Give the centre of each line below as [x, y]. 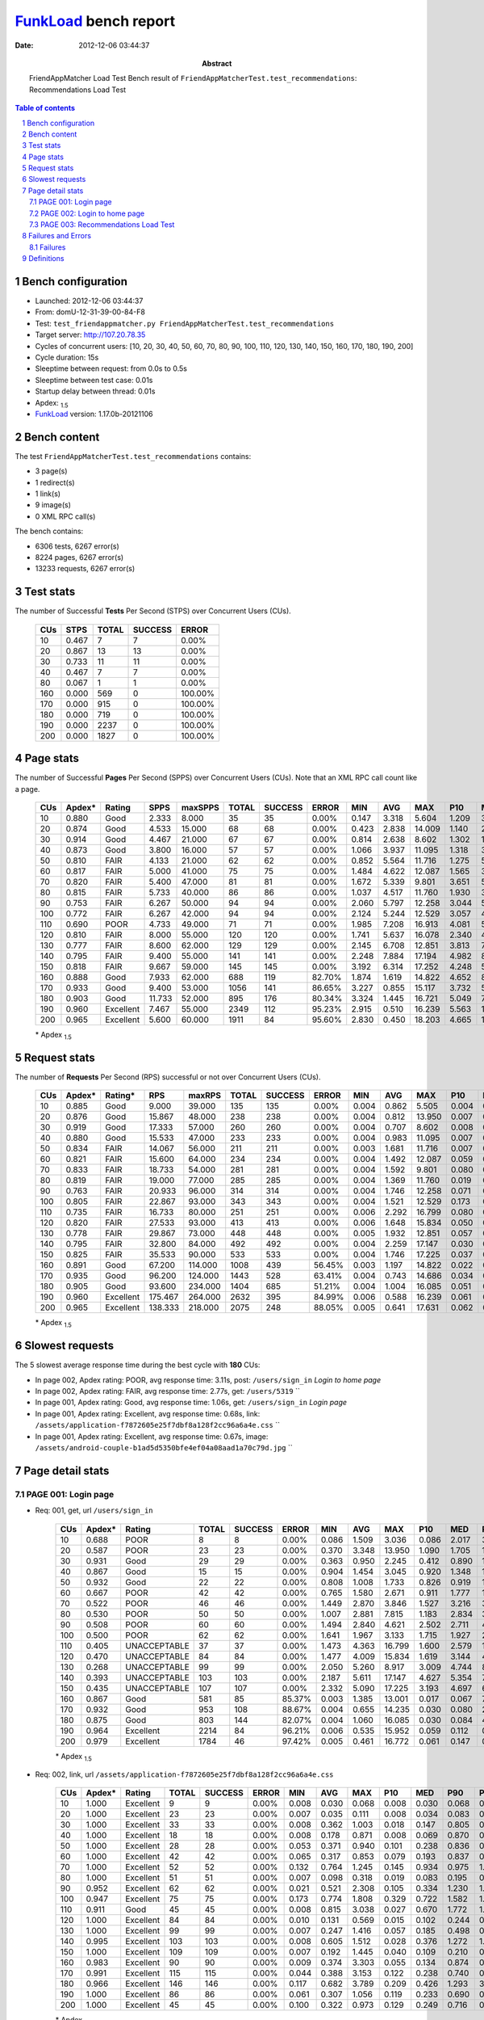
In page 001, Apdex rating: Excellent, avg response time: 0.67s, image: [152, 1436]
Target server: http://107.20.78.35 [90, 335]
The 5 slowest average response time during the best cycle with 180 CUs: [138, 1365]
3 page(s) [51, 471]
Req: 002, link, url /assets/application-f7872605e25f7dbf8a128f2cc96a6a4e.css [184, 1774]
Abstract [217, 63]
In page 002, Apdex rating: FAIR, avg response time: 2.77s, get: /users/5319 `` [167, 1391]
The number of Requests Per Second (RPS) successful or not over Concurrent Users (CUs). [168, 1077]
